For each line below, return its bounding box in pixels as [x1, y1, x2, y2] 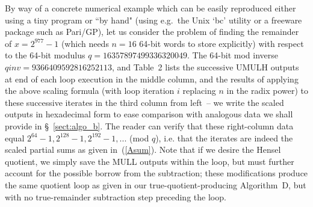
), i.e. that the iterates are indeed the [155, 131, 293, 144]
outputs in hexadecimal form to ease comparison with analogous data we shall [5, 108, 293, 120]
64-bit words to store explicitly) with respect [139, 37, 304, 49]
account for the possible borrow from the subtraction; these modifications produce [5, 167, 308, 179]
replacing [182, 84, 216, 97]
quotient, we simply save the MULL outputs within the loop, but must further [5, 155, 294, 167]
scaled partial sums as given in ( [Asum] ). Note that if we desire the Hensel [5, 143, 281, 156]
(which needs [61, 37, 109, 49]
